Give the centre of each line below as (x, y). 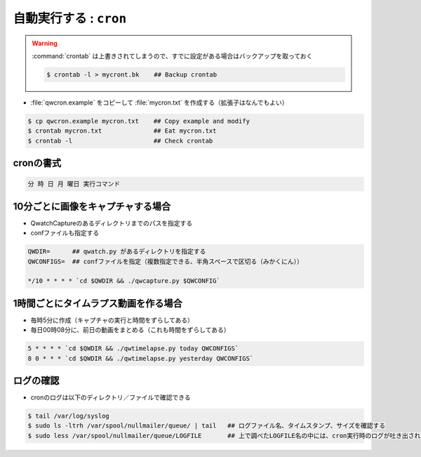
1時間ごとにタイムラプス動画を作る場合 (98, 303)
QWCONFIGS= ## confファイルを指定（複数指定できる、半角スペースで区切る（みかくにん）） (165, 261)
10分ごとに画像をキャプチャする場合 (92, 206)
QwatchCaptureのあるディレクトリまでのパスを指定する (112, 223)
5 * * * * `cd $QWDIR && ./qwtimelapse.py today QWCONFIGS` (133, 349)
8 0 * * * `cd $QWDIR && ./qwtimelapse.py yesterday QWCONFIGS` (141, 358)
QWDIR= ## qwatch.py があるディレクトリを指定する (117, 252)
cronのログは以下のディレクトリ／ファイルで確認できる (111, 397)
